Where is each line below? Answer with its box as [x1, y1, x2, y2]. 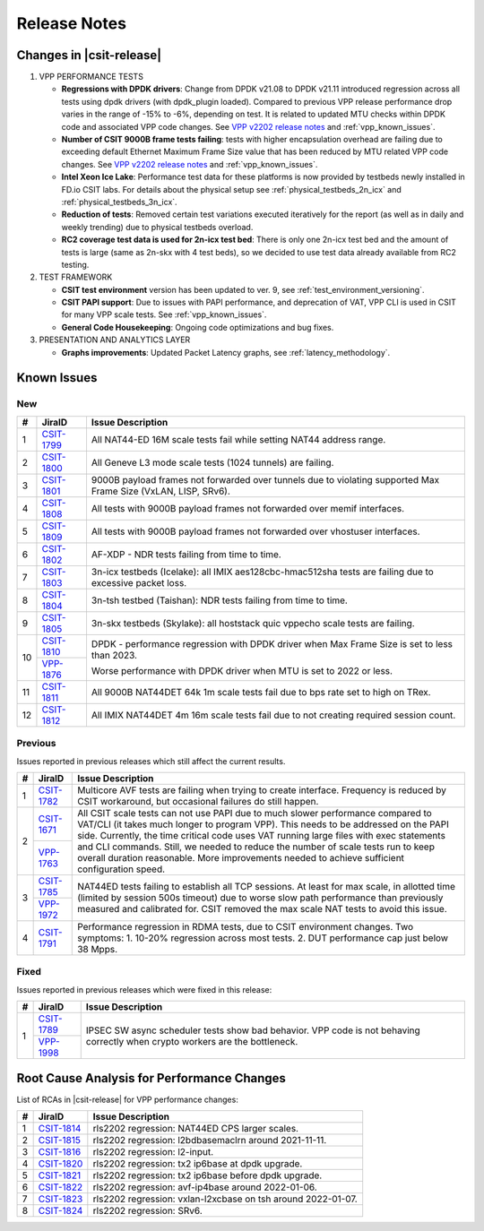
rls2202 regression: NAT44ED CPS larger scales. [92, 1123, 299, 1134]
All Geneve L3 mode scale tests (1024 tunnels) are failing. [91, 456, 334, 469]
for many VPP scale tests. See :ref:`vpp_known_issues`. [61, 309, 267, 320]
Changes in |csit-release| [16, 47, 162, 63]
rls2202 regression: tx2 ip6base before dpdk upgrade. [92, 1169, 323, 1182]
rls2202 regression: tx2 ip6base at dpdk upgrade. [92, 1158, 303, 1169]
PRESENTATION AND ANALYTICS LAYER [39, 334, 191, 345]
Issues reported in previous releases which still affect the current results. [16, 755, 286, 766]
